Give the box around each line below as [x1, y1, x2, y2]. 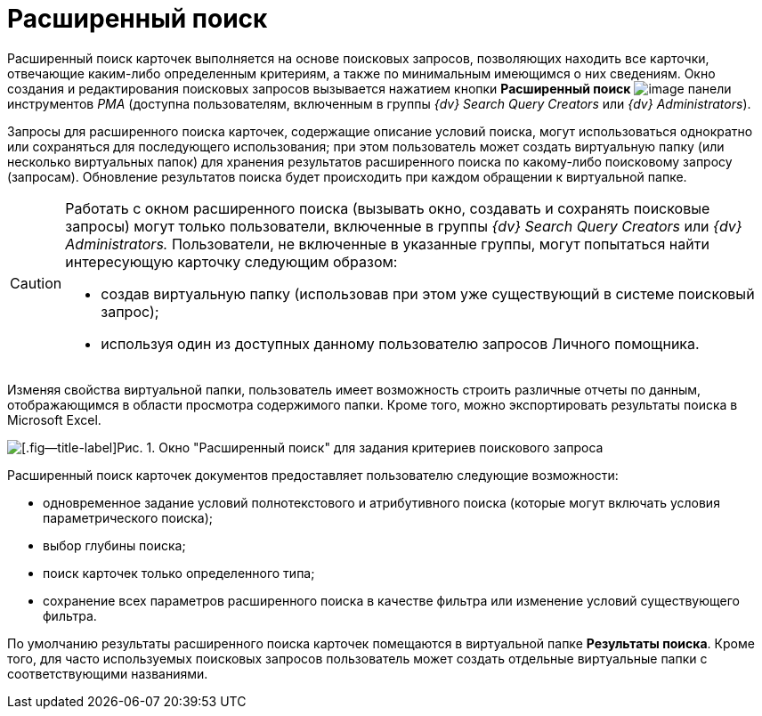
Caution [10, 273, 62, 292]
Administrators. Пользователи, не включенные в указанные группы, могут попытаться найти [65, 234, 709, 253]
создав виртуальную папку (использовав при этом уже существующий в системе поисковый [101, 284, 755, 303]
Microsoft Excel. [7, 411, 101, 427]
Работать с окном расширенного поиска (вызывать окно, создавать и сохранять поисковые [65, 199, 710, 217]
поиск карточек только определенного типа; [43, 565, 315, 581]
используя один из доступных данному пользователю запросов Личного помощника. [101, 334, 700, 353]
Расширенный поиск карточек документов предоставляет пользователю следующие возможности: [7, 467, 619, 483]
